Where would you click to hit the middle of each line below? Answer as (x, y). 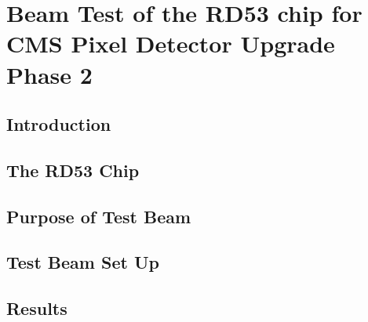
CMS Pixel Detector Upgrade (171, 43)
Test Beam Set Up (83, 262)
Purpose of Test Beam (99, 216)
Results (37, 308)
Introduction (59, 124)
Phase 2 (49, 74)
